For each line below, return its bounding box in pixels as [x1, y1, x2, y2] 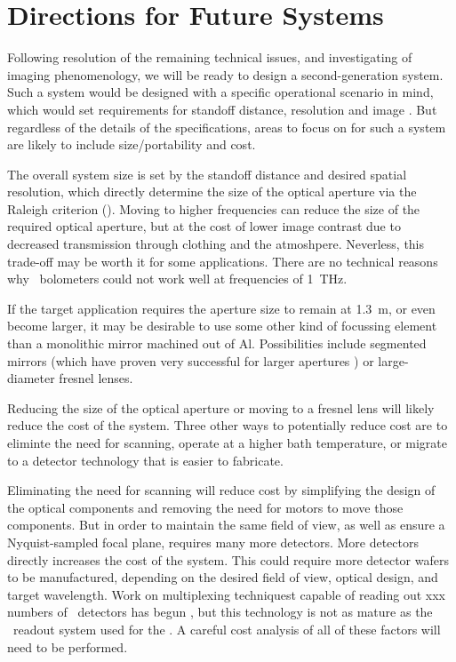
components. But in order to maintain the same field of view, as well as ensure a [7, 515, 445, 534]
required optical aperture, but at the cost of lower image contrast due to [7, 217, 401, 235]
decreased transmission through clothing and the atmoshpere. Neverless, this [7, 235, 425, 253]
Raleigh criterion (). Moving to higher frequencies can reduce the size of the [7, 199, 420, 218]
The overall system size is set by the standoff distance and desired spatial [7, 164, 407, 183]
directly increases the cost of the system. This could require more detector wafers [7, 550, 449, 569]
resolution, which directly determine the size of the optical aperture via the [7, 182, 417, 201]
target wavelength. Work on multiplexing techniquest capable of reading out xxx [7, 585, 445, 603]
